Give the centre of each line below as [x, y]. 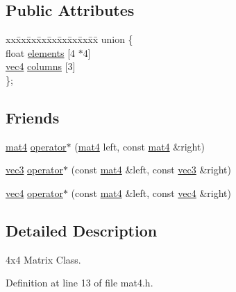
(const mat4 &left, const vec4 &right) [151, 192]
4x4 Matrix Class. [43, 259]
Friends [33, 117]
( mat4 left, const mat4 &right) [140, 146]
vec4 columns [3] [41, 66]
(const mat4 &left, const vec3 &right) [151, 170]
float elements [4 [41, 52]
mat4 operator [36, 146]
